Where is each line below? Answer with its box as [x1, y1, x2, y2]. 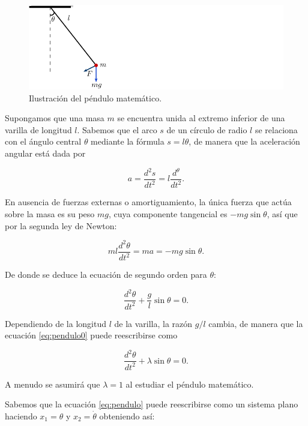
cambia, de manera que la [208, 317, 303, 329]
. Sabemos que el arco [77, 123, 157, 136]
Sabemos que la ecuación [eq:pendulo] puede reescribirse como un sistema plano [5, 398, 298, 410]
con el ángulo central [5, 135, 82, 148]
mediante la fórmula [91, 135, 165, 148]
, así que [267, 208, 298, 220]
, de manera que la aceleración [189, 135, 300, 148]
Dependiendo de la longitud [5, 317, 107, 329]
